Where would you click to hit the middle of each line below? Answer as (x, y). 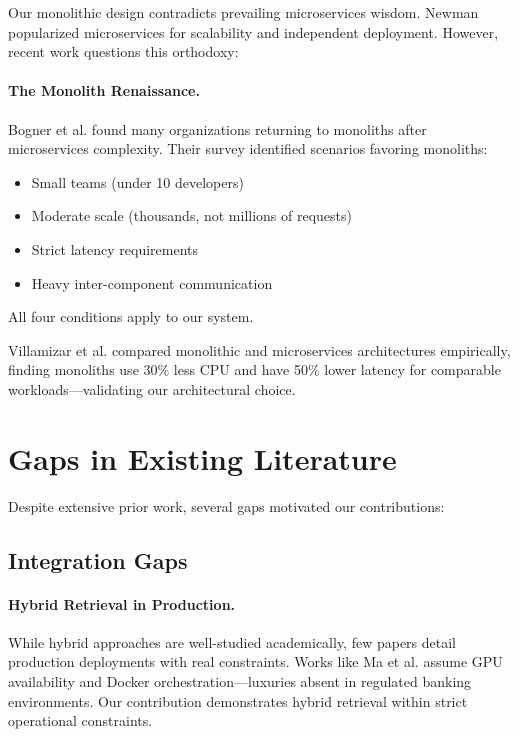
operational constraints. (80, 720)
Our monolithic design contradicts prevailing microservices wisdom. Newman (243, 12)
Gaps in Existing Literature (202, 457)
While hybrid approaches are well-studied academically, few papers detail (232, 641)
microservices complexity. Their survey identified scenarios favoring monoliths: (248, 148)
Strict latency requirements (115, 248)
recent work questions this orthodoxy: (123, 51)
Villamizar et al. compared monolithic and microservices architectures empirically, (259, 349)
